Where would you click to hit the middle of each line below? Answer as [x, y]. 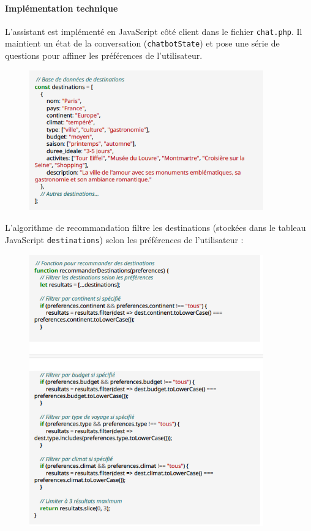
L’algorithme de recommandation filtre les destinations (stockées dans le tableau [155, 228]
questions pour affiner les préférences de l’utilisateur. [104, 55]
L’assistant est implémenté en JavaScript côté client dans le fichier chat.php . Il [154, 31]
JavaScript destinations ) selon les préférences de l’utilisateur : [124, 239]
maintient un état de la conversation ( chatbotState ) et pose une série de [142, 43]
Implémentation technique [62, 8]
